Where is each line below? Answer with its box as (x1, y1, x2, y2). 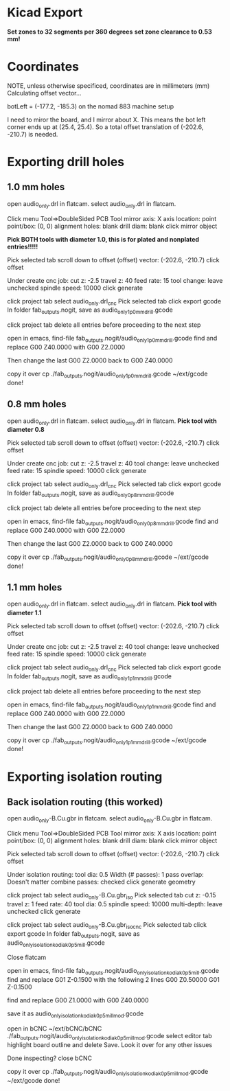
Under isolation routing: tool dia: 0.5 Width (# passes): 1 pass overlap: (7, 871, 204, 879)
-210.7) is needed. (7, 130, 58, 138)
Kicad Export (7, 5, 83, 21)
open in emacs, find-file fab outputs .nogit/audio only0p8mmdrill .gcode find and (7, 517, 218, 527)
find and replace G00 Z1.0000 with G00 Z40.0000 (7, 996, 149, 1004)
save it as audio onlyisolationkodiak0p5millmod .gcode (7, 1009, 144, 1020)
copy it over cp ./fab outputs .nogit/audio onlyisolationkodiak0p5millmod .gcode (7, 1067, 209, 1077)
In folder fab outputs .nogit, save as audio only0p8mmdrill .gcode (7, 489, 174, 499)
